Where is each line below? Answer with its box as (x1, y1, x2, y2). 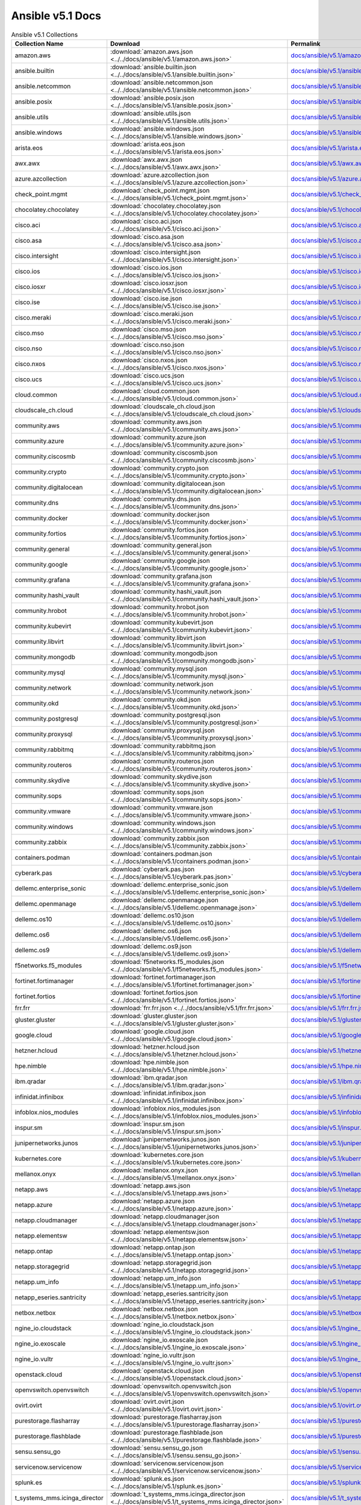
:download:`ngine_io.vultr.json (110, 1351, 196, 1359)
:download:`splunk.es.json (110, 1474, 185, 1483)
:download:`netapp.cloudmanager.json (110, 1212, 220, 1220)
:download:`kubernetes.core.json (110, 1150, 204, 1159)
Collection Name (14, 39, 64, 48)
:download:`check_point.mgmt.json (110, 186, 210, 194)
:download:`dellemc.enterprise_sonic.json (110, 880, 229, 889)
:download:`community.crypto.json (110, 464, 209, 472)
